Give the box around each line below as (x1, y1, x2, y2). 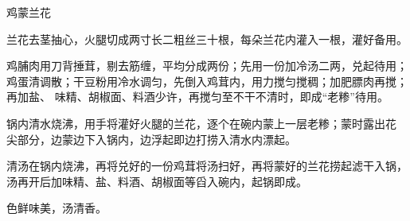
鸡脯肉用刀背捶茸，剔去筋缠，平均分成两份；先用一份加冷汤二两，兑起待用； (6, 57, 408, 74)
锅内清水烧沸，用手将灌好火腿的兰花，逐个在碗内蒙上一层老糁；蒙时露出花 (6, 114, 396, 131)
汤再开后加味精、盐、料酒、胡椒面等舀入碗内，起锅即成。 (6, 173, 307, 189)
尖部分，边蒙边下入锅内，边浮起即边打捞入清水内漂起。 (6, 130, 296, 147)
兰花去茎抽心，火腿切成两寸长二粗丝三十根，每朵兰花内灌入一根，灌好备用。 (6, 30, 408, 47)
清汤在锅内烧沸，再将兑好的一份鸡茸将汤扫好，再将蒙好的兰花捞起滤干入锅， (6, 157, 408, 174)
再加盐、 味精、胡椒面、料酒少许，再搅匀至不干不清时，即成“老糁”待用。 (6, 88, 389, 105)
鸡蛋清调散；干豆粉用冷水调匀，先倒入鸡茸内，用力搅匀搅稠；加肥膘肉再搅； (6, 72, 408, 89)
